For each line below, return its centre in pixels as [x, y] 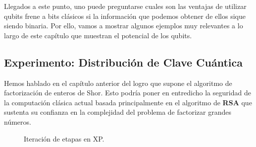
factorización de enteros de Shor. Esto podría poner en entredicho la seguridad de [128, 93]
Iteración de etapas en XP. [64, 138]
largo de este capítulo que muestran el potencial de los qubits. [98, 35]
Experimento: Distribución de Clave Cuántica [124, 62]
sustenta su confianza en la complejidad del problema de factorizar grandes [118, 112]
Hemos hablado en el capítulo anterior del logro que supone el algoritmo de [118, 83]
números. [18, 121]
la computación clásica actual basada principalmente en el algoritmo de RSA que [128, 102]
